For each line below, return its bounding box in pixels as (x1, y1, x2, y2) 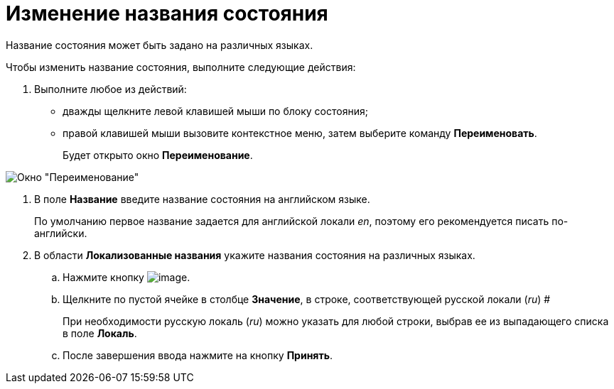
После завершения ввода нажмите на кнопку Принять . (63, 349, 333, 361)
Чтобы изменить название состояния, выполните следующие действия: (6, 60, 356, 73)
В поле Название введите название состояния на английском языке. (34, 192, 370, 205)
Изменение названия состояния (6, 1, 328, 26)
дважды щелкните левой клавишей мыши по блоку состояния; (63, 104, 368, 117)
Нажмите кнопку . (63, 270, 190, 283)
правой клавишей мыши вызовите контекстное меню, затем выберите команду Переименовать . (63, 126, 537, 139)
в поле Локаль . (63, 327, 137, 339)
